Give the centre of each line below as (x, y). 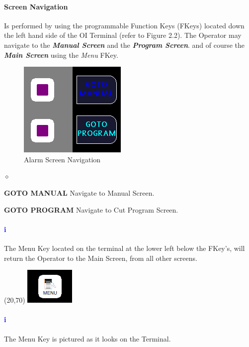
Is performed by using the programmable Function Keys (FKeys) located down (124, 25)
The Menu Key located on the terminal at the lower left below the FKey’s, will (124, 248)
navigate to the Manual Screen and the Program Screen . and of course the (124, 45)
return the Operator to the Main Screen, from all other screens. (101, 258)
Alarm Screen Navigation (62, 159)
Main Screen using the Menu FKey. (61, 55)
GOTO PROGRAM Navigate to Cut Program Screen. (91, 209)
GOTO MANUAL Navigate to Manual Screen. (79, 192)
